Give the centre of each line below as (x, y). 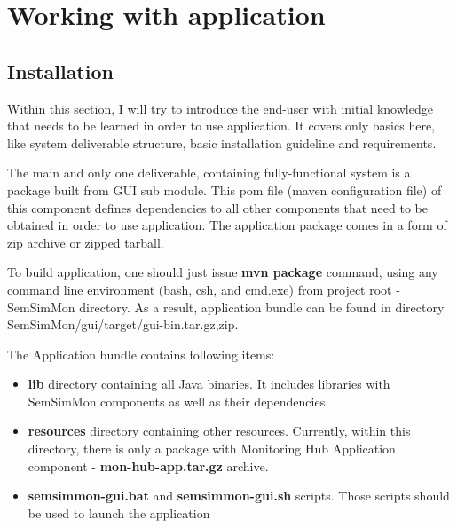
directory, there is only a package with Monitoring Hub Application (212, 449)
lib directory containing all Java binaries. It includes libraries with (209, 384)
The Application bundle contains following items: (141, 354)
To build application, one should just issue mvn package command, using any (223, 272)
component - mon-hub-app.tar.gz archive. (148, 465)
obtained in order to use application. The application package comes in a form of (227, 225)
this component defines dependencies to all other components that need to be (217, 207)
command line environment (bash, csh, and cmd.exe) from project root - (204, 289)
